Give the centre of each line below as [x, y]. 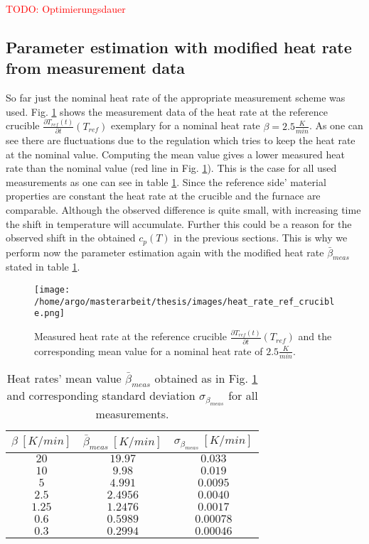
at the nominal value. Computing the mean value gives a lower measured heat [175, 154]
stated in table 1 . [43, 267]
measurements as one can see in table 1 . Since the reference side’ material [166, 181]
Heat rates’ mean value [64, 379]
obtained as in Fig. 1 [206, 379]
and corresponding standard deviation [101, 396]
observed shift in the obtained [71, 238]
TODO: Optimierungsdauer [66, 9]
